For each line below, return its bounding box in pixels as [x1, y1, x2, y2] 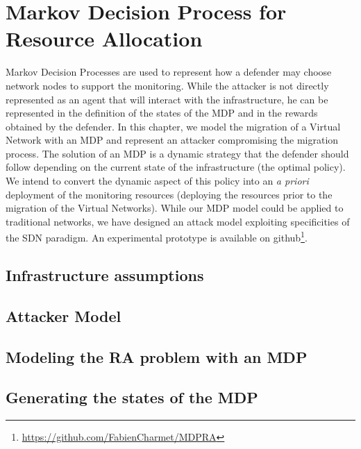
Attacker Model [6, 305, 121, 326]
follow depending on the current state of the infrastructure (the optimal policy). [6, 160, 346, 174]
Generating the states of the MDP [6, 387, 258, 408]
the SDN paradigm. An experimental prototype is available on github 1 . [6, 228, 308, 245]
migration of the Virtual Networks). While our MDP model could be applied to [6, 201, 344, 215]
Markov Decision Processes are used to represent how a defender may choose [6, 65, 332, 79]
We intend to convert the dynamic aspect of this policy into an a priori [6, 173, 309, 188]
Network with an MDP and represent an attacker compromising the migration [6, 133, 339, 147]
